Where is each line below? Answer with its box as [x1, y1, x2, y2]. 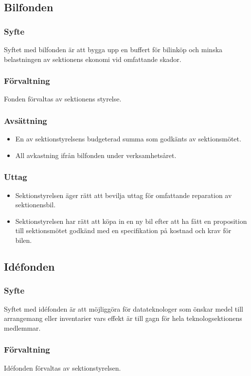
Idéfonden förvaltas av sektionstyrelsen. [4, 362, 121, 373]
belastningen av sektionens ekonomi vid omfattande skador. [4, 54, 181, 64]
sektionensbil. [15, 199, 56, 210]
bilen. [15, 235, 32, 245]
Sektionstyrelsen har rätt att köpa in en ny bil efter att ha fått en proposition [15, 216, 247, 226]
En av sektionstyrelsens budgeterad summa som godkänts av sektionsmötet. [15, 134, 241, 144]
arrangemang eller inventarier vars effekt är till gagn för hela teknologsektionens [4, 313, 242, 323]
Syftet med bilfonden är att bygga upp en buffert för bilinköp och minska [4, 44, 223, 54]
